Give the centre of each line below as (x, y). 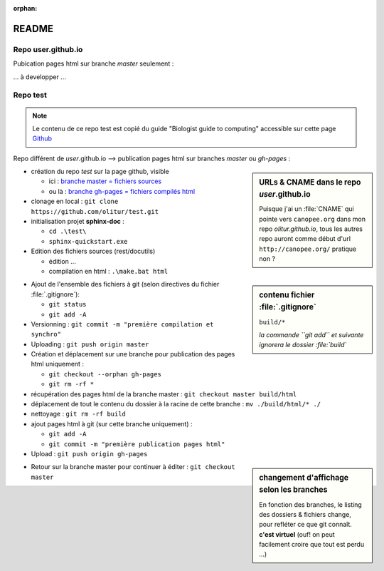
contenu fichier (287, 295)
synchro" (46, 334)
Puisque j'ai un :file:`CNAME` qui (307, 209)
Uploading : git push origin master (90, 344)
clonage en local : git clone (75, 201)
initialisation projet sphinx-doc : (78, 222)
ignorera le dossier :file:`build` (303, 345)
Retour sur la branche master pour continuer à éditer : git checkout (133, 467)
